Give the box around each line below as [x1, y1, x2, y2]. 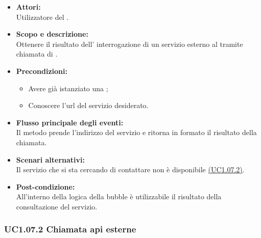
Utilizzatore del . [16, 11, 69, 22]
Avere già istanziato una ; [28, 83, 108, 93]
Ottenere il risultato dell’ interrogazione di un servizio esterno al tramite [16, 38, 243, 49]
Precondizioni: [16, 65, 67, 76]
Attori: [16, 2, 41, 12]
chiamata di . [16, 48, 58, 59]
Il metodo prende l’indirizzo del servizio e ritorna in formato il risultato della [16, 127, 257, 138]
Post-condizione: [16, 181, 75, 192]
